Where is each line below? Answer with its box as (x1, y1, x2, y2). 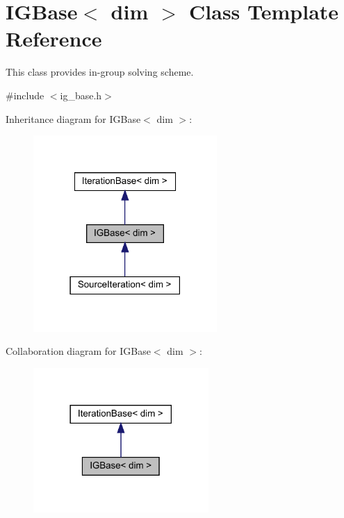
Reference (6, 24, 102, 53)
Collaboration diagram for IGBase (6, 344, 151, 358)
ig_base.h (60, 87, 102, 102)
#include (6, 87, 44, 102)
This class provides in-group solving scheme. (6, 65, 194, 79)
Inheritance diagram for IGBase (6, 111, 141, 126)
